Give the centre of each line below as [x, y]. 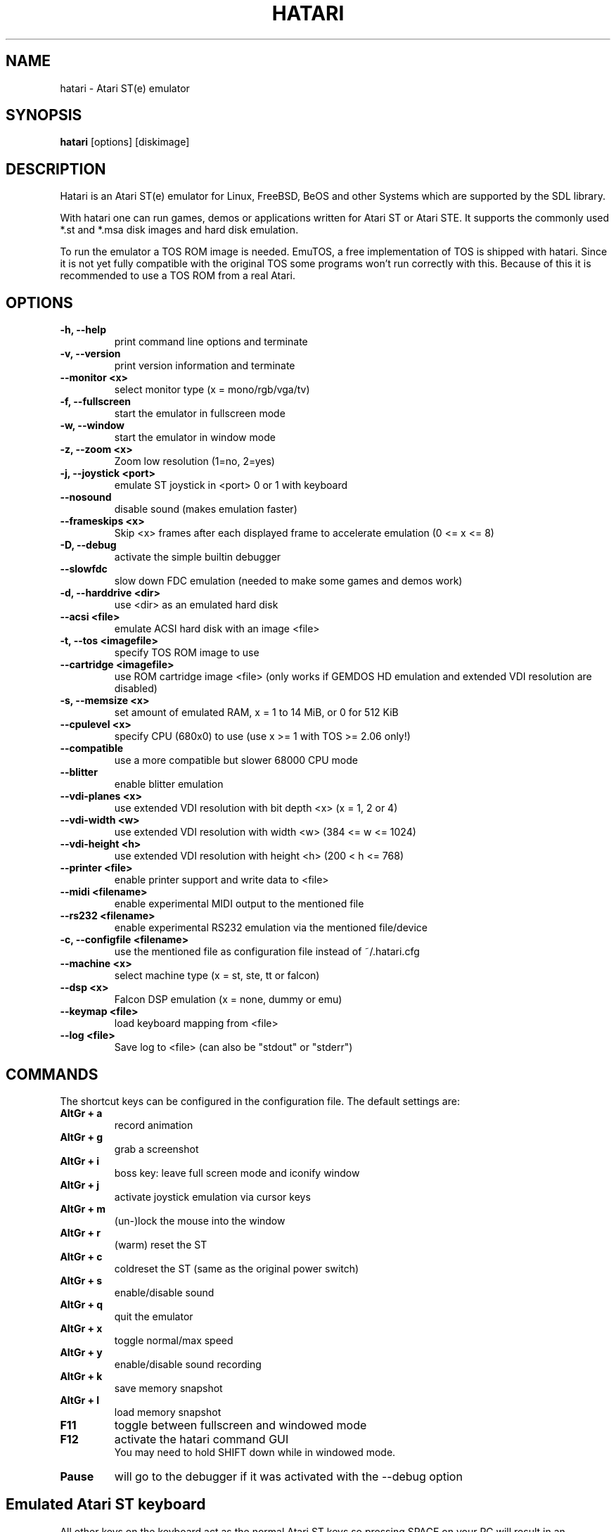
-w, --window [92, 426]
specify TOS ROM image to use [187, 653]
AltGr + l [80, 1400]
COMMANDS [52, 1074]
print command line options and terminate [211, 342]
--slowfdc [84, 569]
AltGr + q [82, 1304]
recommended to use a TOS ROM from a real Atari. [178, 276]
